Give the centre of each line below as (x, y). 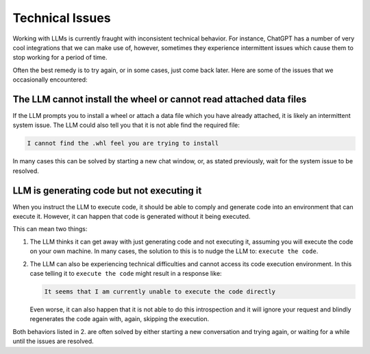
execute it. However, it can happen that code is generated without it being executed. (132, 217)
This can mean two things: (50, 229)
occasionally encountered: (50, 80)
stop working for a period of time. (60, 58)
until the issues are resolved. (53, 341)
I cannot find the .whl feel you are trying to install (123, 143)
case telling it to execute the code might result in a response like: (126, 274)
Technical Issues (62, 18)
